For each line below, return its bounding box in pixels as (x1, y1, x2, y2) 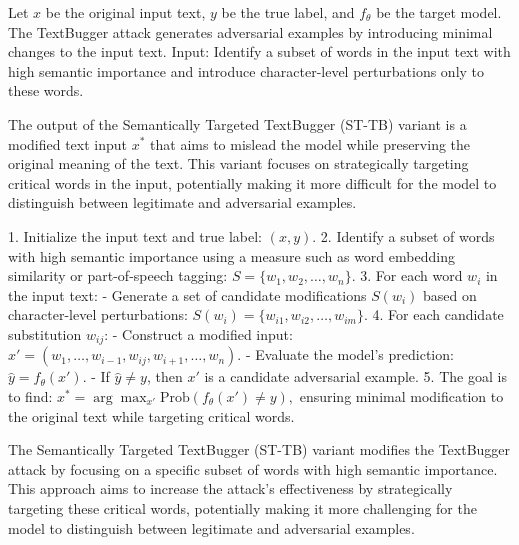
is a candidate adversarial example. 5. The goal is (204, 366, 507, 387)
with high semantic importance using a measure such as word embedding (8, 245, 455, 266)
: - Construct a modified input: (104, 323, 293, 344)
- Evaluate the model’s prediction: (245, 344, 454, 365)
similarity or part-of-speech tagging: (8, 265, 228, 286)
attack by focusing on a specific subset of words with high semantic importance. (8, 458, 498, 479)
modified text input (8, 133, 128, 154)
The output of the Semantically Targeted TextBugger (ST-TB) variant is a (8, 113, 467, 134)
